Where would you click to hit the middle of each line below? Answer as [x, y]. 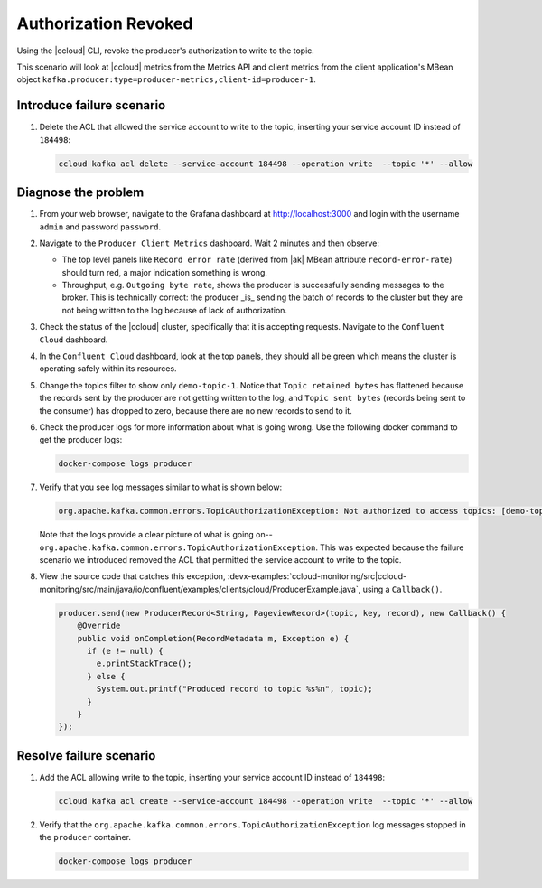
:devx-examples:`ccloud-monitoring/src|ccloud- [317, 576]
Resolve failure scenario [86, 756]
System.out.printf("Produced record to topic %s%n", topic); [234, 689]
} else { [106, 676]
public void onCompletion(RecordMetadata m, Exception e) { [213, 638]
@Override [99, 626]
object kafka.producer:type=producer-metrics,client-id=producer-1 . [166, 79]
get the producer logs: [81, 440]
